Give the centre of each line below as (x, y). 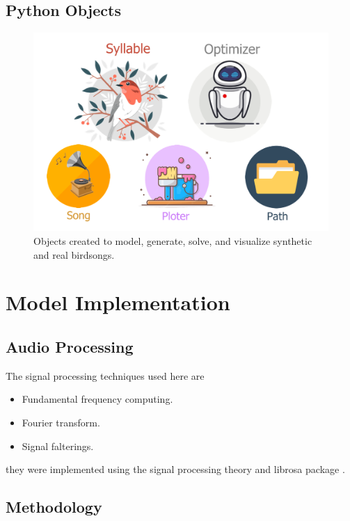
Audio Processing (70, 347)
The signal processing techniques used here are (105, 375)
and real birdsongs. (74, 254)
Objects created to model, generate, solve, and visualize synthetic (173, 241)
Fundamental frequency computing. (97, 399)
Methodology (54, 507)
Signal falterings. (58, 446)
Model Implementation (118, 302)
